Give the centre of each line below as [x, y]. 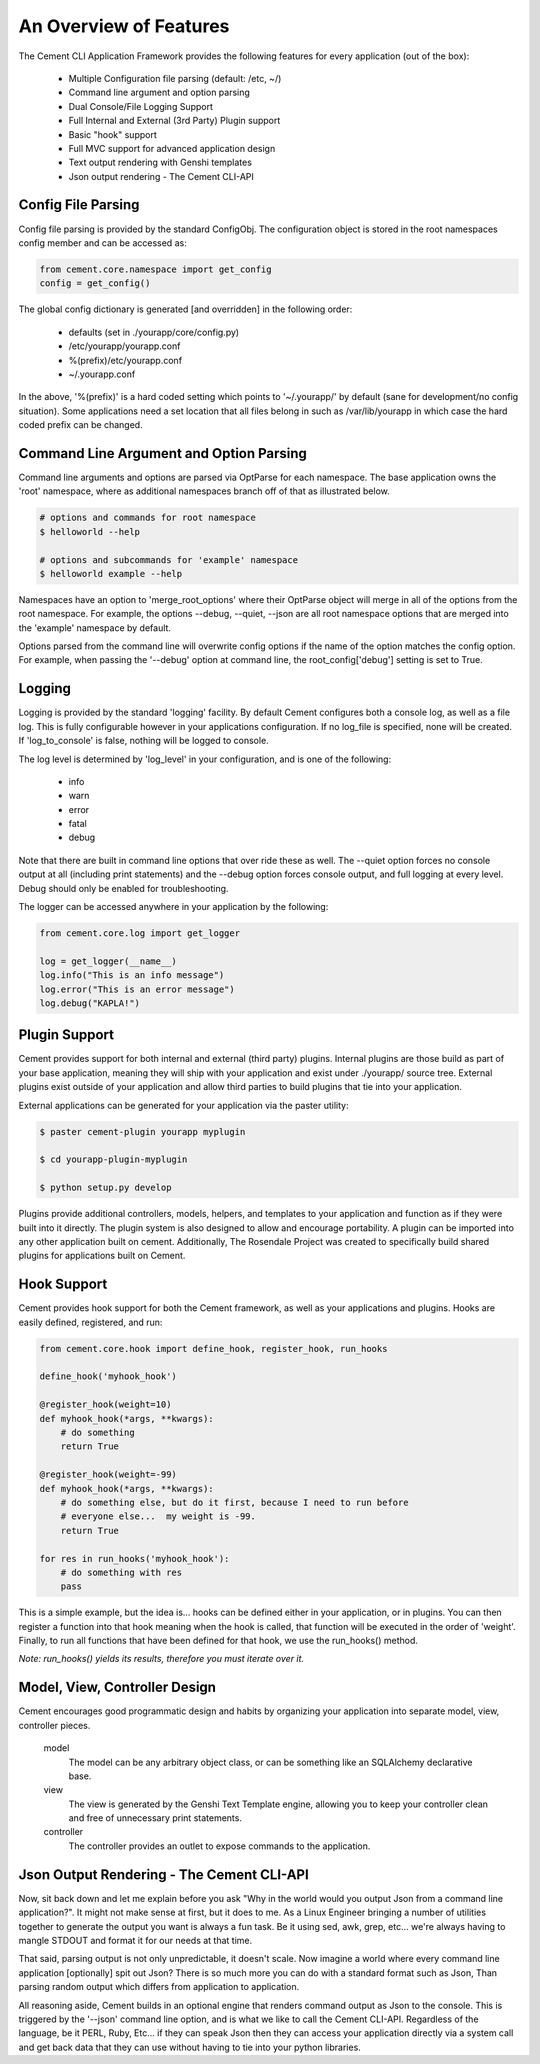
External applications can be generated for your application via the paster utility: [183, 1105]
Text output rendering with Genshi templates [160, 162]
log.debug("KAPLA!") [89, 1003]
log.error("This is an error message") [137, 989]
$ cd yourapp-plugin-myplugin [113, 1159]
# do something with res [121, 1572]
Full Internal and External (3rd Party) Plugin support [174, 121]
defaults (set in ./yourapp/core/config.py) [154, 332]
